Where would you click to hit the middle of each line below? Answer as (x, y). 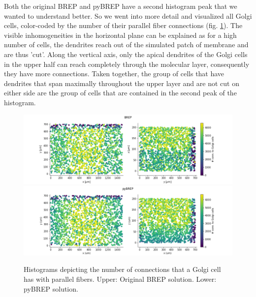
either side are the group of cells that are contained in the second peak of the (120, 93)
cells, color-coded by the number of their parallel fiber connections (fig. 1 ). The (123, 25)
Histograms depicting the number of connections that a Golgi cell (122, 269)
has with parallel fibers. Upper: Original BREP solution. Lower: (120, 279)
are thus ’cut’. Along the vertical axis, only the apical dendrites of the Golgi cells (126, 54)
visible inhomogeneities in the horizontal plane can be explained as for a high (120, 35)
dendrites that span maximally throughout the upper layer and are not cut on (122, 83)
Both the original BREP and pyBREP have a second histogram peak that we (121, 6)
